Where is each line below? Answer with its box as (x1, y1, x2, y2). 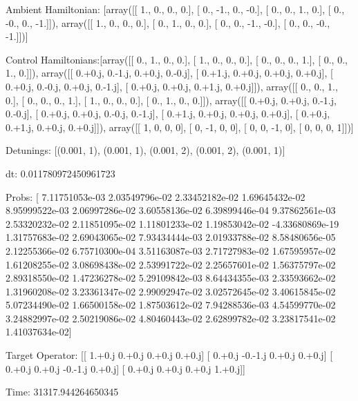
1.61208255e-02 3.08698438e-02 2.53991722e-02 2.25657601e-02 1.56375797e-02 (6, 257, 336, 271)
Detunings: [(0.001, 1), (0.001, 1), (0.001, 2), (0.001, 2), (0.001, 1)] (6, 143, 285, 157)
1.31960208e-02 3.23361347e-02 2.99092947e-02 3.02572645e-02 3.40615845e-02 (6, 284, 336, 298)
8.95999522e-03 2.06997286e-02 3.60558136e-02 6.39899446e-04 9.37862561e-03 (6, 203, 336, 217)
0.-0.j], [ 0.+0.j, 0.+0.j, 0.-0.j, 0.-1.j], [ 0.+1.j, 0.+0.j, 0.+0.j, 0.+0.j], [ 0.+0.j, (6, 106, 330, 121)
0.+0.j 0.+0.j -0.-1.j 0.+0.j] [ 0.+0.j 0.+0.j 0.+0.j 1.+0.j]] (6, 361, 245, 375)
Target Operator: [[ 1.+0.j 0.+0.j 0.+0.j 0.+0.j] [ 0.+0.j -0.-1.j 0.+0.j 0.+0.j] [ (6, 348, 333, 362)
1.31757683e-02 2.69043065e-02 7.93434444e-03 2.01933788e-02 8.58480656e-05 (6, 230, 336, 244)
